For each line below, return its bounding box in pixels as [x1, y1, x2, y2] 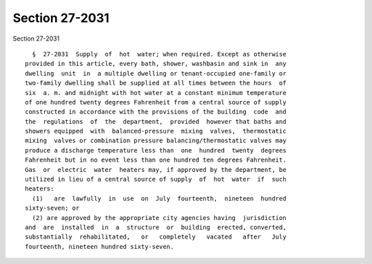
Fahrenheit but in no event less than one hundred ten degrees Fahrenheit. [25, 156, 287, 164]
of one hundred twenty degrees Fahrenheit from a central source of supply [25, 98, 287, 106]
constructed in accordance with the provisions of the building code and [25, 108, 287, 116]
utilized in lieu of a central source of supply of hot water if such [25, 175, 287, 184]
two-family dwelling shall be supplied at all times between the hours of [25, 79, 287, 87]
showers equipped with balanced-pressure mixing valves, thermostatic [25, 127, 287, 135]
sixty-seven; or [25, 204, 80, 212]
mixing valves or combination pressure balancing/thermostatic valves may [25, 137, 287, 144]
